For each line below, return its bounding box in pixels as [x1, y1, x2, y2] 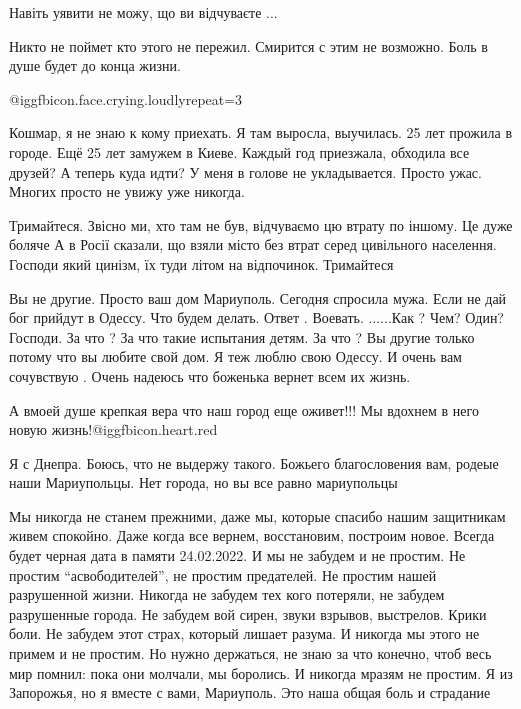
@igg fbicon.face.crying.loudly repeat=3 [9, 88, 243, 109]
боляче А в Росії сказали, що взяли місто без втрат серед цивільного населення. [9, 234, 497, 255]
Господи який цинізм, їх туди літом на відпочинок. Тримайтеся [9, 253, 394, 274]
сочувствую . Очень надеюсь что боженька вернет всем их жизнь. [9, 365, 411, 386]
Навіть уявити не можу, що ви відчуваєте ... [9, 2, 278, 22]
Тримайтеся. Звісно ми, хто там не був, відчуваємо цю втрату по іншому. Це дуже [9, 214, 513, 235]
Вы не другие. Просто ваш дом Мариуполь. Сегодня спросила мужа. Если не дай [9, 287, 507, 308]
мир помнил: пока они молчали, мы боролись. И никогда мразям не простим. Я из [9, 662, 513, 683]
